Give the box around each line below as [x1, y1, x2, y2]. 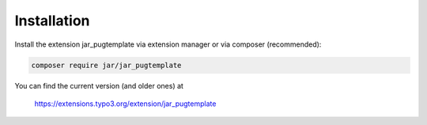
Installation [14, 12, 90, 29]
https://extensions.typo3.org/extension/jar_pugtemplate [34, 99, 217, 108]
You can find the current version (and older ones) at [14, 81, 183, 90]
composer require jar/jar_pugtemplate [31, 60, 182, 70]
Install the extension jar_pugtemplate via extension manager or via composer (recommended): [14, 40, 322, 49]
